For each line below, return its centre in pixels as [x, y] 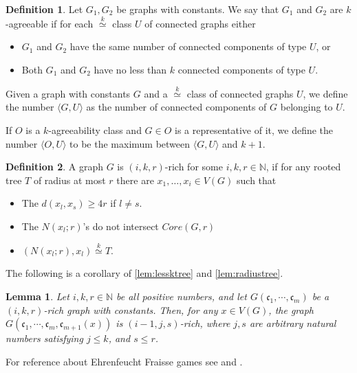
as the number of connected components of [176, 107]
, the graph [291, 309]
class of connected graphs [240, 93]
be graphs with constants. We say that [198, 9]
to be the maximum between [130, 143]
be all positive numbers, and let [182, 296]
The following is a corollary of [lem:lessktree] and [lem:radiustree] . [144, 273]
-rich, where [205, 323]
